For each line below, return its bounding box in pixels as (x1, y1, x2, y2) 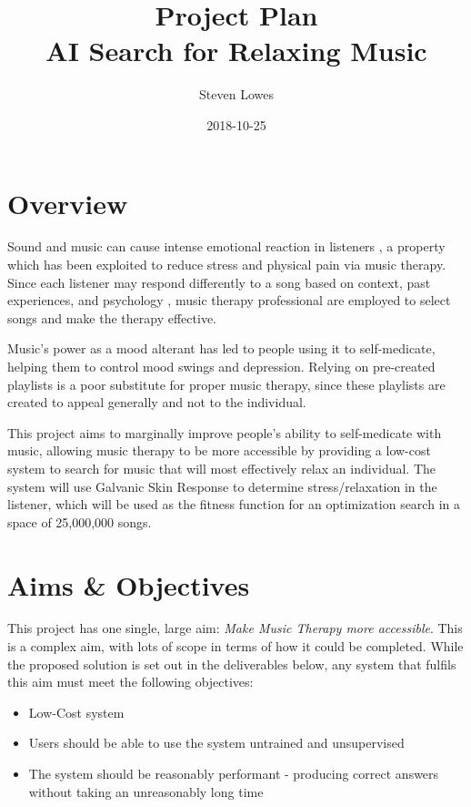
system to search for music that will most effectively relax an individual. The (7, 458, 436, 477)
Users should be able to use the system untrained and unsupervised (28, 733, 405, 752)
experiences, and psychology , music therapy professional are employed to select (7, 291, 451, 310)
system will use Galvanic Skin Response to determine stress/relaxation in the (7, 476, 437, 495)
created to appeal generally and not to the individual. (7, 393, 306, 412)
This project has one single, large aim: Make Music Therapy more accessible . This (7, 618, 463, 638)
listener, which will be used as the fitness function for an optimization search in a (7, 495, 460, 514)
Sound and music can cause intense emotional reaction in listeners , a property (7, 237, 446, 256)
